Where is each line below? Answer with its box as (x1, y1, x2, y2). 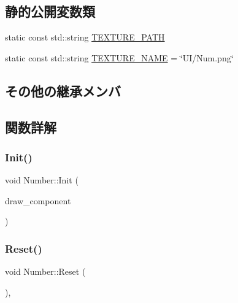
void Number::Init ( (5, 174, 79, 186)
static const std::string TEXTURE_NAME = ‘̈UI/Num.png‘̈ (5, 51, 234, 64)
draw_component (5, 194, 71, 207)
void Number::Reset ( (5, 265, 86, 278)
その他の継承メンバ (5, 81, 121, 100)
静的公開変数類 (5, 2, 95, 21)
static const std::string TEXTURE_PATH (5, 31, 165, 44)
